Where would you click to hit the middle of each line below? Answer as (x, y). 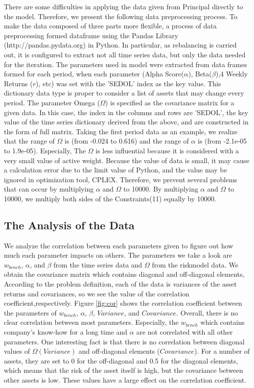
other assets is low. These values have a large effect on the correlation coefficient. (125, 379)
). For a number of (222, 351)
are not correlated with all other (185, 332)
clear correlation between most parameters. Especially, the (91, 322)
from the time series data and (98, 264)
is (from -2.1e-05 (222, 141)
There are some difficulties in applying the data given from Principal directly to (124, 6)
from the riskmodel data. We (195, 264)
